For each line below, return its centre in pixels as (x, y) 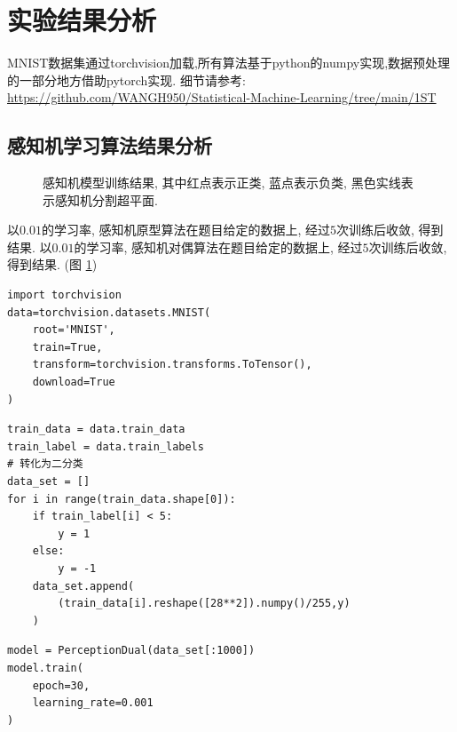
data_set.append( (83, 586)
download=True (74, 382)
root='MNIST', (74, 330)
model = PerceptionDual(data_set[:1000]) (131, 651)
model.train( (45, 668)
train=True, (67, 347)
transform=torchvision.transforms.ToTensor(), (172, 365)
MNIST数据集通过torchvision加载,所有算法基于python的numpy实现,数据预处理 (229, 63)
